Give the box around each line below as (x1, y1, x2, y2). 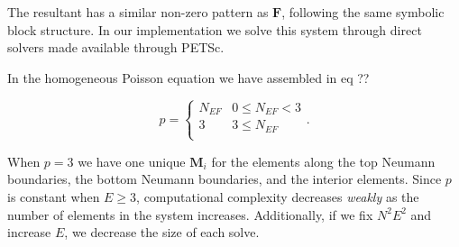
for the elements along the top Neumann (211, 151, 436, 170)
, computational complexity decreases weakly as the (136, 188, 419, 206)
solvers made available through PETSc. (7, 38, 225, 57)
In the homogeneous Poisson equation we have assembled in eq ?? (7, 68, 370, 87)
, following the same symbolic (281, 3, 445, 21)
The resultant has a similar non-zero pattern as (7, 3, 269, 21)
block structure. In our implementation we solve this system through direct (7, 20, 422, 39)
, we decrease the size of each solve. (64, 223, 260, 242)
